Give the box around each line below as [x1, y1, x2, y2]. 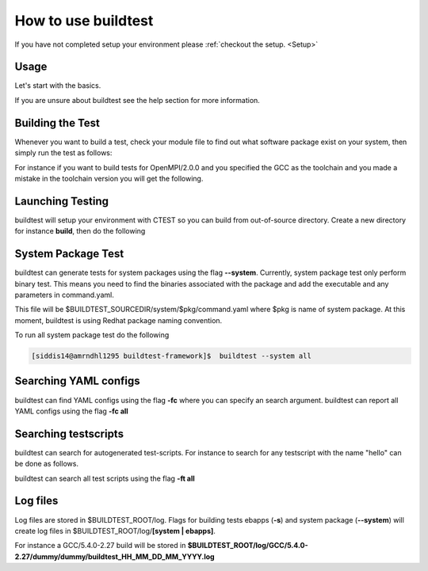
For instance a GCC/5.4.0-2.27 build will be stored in [14, 541, 186, 550]
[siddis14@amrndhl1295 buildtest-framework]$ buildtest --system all [31, 352, 312, 360]
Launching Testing [14, 194, 109, 207]
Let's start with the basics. [14, 81, 101, 90]
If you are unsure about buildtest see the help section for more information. [14, 95, 261, 105]
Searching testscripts [14, 427, 124, 440]
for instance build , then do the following [14, 226, 146, 236]
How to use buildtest [14, 12, 154, 29]
